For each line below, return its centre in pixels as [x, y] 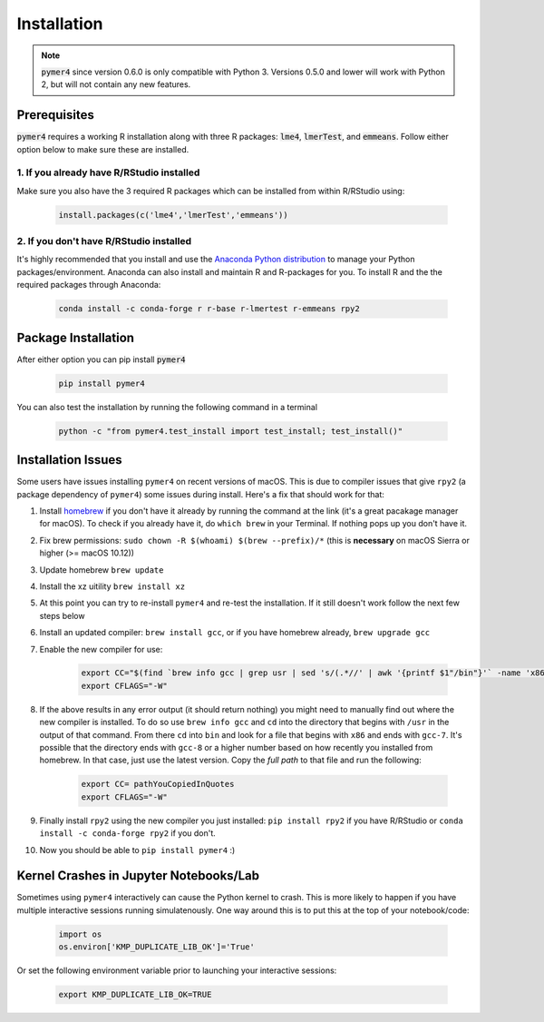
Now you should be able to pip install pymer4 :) [137, 850]
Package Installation [76, 337]
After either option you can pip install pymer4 [101, 359]
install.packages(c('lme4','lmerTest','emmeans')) [174, 215]
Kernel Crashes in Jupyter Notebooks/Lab [138, 876]
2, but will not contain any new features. [116, 84]
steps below [62, 615]
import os [80, 934]
